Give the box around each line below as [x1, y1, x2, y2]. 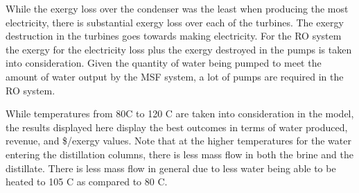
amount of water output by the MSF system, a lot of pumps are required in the [6, 69, 344, 83]
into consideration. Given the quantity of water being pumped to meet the [6, 56, 322, 70]
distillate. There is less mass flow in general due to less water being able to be [6, 160, 336, 175]
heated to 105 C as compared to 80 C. [6, 174, 168, 189]
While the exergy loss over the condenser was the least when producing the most [6, 1, 349, 15]
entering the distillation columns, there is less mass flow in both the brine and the [6, 146, 353, 161]
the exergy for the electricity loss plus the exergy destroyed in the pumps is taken [6, 42, 352, 56]
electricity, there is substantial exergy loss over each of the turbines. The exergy [6, 15, 344, 29]
